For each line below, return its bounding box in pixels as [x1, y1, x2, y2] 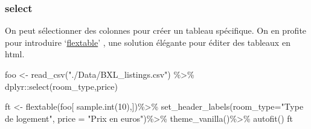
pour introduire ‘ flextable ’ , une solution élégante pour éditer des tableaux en [5, 36, 290, 48]
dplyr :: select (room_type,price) [5, 80, 118, 92]
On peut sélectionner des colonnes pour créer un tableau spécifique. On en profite [5, 24, 307, 37]
